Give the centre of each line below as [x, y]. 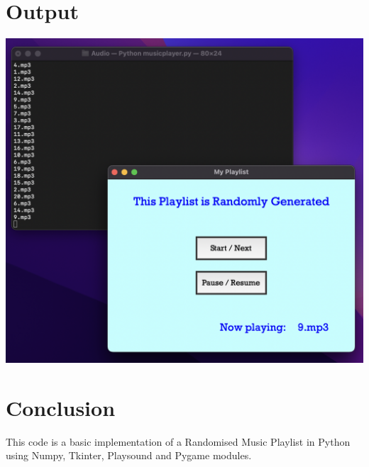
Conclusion [61, 407]
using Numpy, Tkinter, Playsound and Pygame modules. [129, 455]
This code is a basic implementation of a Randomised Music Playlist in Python [178, 441]
